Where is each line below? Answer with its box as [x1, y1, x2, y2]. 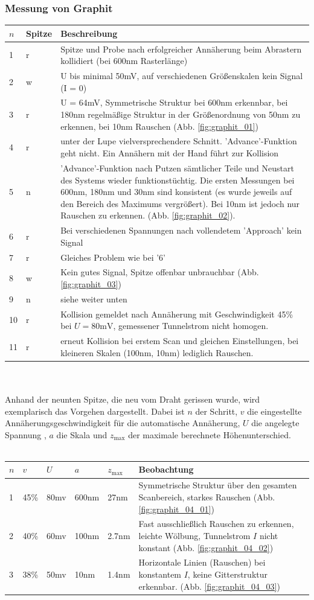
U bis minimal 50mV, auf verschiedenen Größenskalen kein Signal [60, 69, 303, 81]
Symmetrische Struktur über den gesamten [138, 479, 297, 491]
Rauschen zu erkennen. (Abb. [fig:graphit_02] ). [60, 209, 235, 222]
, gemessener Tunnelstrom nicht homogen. [113, 319, 269, 332]
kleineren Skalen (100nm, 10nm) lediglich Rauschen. [60, 346, 254, 359]
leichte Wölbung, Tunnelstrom [138, 529, 251, 541]
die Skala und [56, 428, 107, 441]
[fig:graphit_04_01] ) [138, 502, 214, 515]
